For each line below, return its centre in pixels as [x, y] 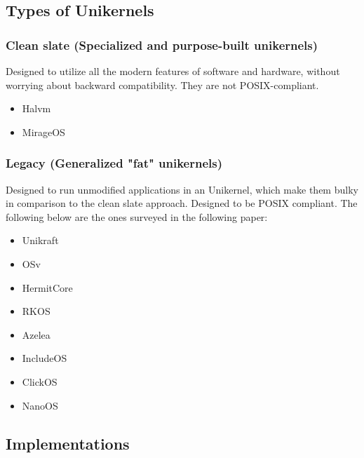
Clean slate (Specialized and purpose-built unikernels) [162, 45]
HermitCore [47, 287]
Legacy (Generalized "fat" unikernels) [114, 163]
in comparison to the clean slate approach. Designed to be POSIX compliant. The [182, 203]
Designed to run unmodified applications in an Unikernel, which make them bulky [182, 189]
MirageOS [43, 132]
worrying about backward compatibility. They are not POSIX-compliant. [162, 85]
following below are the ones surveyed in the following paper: [137, 216]
